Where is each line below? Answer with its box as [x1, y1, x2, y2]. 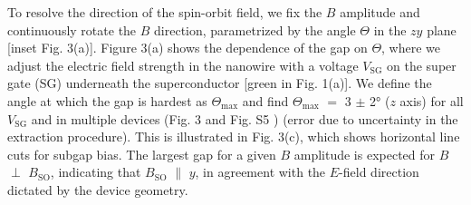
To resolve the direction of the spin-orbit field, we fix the [7, 3, 322, 21]
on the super [387, 55, 457, 74]
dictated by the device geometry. [7, 180, 188, 199]
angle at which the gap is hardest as [7, 91, 207, 110]
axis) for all [399, 91, 464, 110]
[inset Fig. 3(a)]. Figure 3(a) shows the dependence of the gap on [7, 38, 368, 57]
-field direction [339, 162, 419, 181]
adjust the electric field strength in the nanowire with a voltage [7, 55, 359, 74]
